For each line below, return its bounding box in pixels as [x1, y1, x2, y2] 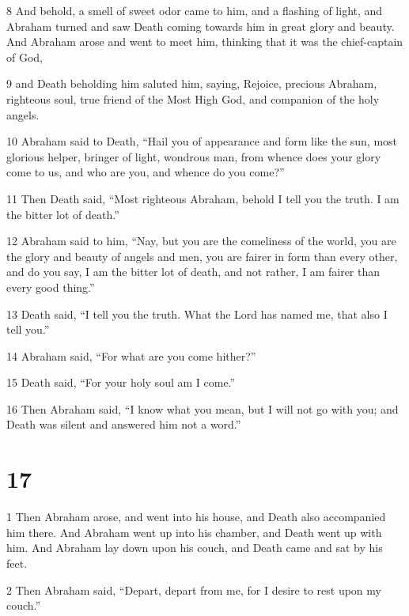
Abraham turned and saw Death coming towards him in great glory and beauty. [6, 17, 395, 34]
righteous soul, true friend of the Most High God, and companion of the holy [6, 90, 380, 107]
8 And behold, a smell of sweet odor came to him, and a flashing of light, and [6, 2, 383, 18]
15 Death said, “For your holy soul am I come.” [6, 374, 236, 391]
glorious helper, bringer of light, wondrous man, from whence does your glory [6, 148, 381, 164]
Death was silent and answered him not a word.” [6, 416, 241, 433]
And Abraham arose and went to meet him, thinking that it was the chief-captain [6, 33, 403, 50]
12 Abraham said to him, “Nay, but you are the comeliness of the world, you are [6, 232, 396, 249]
